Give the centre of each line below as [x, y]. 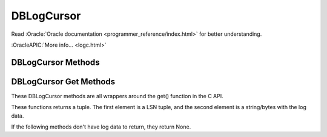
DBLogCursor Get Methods [63, 82]
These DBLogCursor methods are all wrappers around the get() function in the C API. [117, 96]
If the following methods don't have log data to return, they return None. [101, 127]
